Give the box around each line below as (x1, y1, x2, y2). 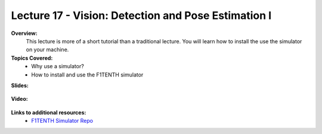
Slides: (11, 82, 29, 89)
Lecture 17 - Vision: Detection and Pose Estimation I (11, 9, 272, 22)
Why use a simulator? (31, 63, 85, 70)
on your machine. (26, 46, 69, 53)
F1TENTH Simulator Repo (31, 117, 94, 125)
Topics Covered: (11, 54, 53, 62)
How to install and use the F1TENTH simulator (31, 71, 144, 78)
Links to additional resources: (11, 109, 86, 116)
